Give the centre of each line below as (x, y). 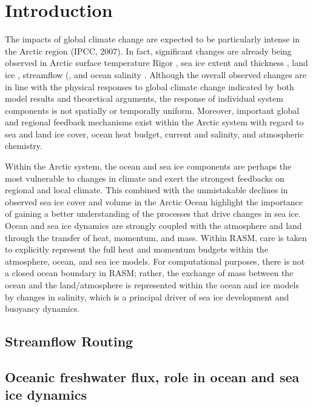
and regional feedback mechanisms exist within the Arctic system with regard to (154, 122)
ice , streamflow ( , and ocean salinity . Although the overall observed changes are (156, 74)
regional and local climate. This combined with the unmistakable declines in (146, 190)
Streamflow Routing (69, 341)
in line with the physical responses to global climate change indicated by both (150, 86)
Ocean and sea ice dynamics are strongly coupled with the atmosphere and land (153, 226)
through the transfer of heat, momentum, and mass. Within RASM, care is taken (156, 237)
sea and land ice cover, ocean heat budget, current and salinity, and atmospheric (154, 134)
